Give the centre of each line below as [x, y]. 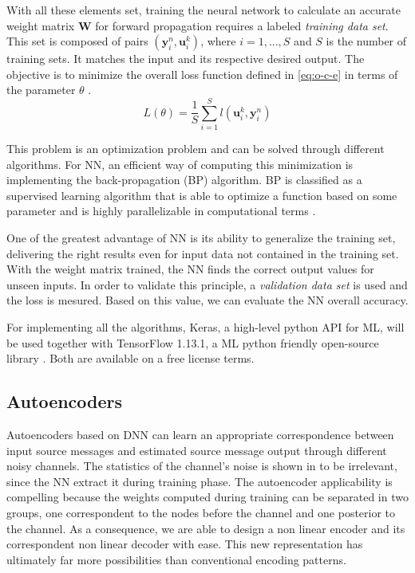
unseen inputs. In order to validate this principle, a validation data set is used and [207, 284]
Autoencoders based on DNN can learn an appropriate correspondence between [200, 435]
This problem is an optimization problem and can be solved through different [196, 149]
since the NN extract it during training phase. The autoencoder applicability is [200, 481]
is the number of [366, 41]
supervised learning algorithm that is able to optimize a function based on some [202, 195]
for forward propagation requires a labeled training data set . [242, 25]
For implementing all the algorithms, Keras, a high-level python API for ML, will [206, 327]
